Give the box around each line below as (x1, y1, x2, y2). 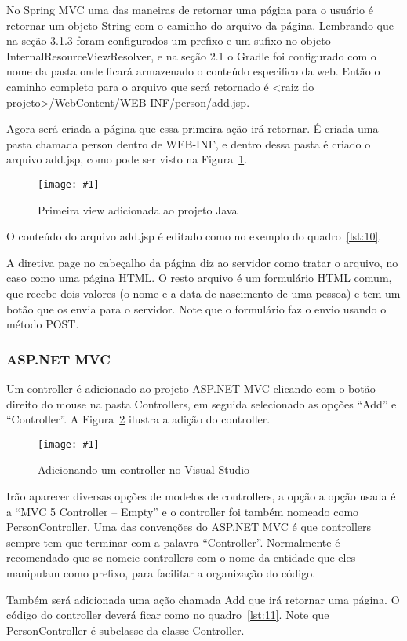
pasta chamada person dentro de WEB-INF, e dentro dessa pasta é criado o (6, 135, 371, 152)
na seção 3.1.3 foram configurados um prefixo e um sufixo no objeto (6, 32, 331, 49)
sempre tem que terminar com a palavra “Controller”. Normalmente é (6, 533, 340, 550)
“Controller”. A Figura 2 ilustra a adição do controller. (6, 411, 271, 427)
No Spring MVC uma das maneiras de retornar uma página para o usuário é (6, 2, 373, 17)
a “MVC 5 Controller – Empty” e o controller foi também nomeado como (6, 503, 359, 519)
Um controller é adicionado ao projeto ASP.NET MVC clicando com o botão (6, 379, 376, 396)
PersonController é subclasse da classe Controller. (6, 621, 245, 638)
